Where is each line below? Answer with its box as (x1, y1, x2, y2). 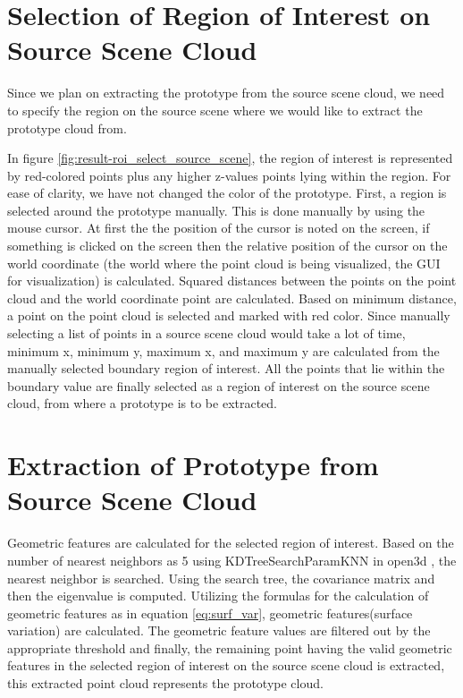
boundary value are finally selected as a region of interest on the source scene (7, 376, 430, 395)
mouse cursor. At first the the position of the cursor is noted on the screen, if (7, 218, 430, 237)
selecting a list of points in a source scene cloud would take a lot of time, (7, 324, 406, 343)
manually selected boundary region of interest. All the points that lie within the (7, 359, 445, 378)
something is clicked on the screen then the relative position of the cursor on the (7, 236, 448, 255)
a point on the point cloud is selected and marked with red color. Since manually (7, 306, 450, 325)
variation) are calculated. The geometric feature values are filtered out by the (7, 621, 431, 640)
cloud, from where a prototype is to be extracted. (7, 394, 278, 413)
